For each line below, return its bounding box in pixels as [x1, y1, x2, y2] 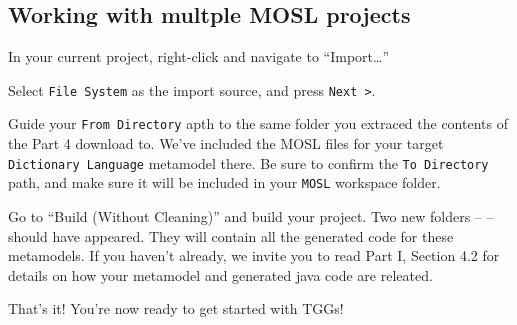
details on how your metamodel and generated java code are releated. [8, 264, 433, 285]
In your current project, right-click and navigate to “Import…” [8, 46, 390, 67]
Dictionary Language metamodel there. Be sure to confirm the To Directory [8, 152, 489, 173]
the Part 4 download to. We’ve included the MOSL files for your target [8, 133, 444, 154]
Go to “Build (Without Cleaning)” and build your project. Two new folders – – [8, 206, 494, 227]
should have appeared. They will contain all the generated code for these [8, 225, 454, 246]
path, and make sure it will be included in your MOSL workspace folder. [8, 172, 441, 193]
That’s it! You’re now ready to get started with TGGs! [8, 298, 344, 319]
